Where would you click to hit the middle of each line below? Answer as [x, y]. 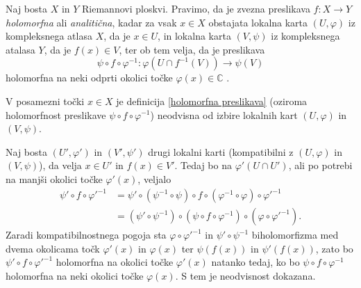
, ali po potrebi [320, 165]
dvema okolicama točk [53, 248]
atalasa [20, 49]
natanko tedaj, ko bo [255, 262]
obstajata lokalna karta [258, 22]
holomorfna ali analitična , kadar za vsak [91, 22]
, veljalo [154, 178]
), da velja [60, 165]
